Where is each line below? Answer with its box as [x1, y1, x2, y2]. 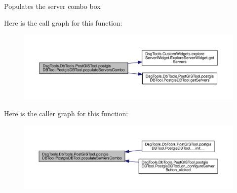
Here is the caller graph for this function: [4, 108, 128, 119]
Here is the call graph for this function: [4, 17, 122, 28]
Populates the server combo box [4, 1, 101, 11]
